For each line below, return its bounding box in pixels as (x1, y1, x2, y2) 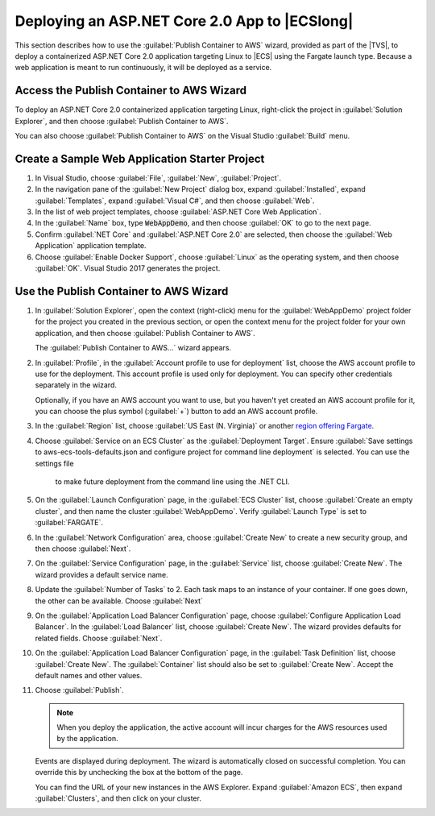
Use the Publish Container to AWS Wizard (14, 284, 229, 298)
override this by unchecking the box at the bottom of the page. (35, 768, 243, 777)
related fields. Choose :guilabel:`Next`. (35, 633, 163, 643)
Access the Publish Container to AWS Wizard (14, 84, 247, 97)
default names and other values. (35, 670, 143, 680)
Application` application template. (35, 241, 147, 251)
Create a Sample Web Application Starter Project (14, 151, 265, 165)
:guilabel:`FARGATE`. (35, 518, 104, 528)
